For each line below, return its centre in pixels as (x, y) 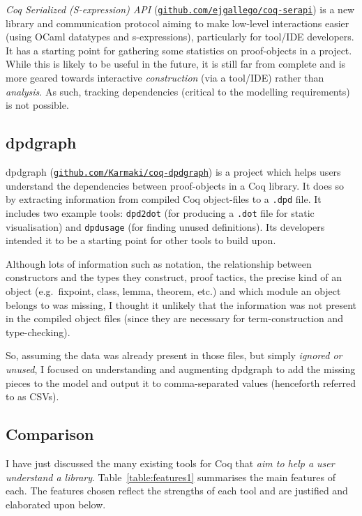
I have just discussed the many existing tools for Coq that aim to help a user (170, 463)
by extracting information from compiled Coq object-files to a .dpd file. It (164, 199)
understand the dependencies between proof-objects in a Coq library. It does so (175, 185)
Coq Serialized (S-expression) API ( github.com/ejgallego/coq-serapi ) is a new (180, 9)
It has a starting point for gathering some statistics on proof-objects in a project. (179, 50)
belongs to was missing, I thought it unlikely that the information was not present (181, 304)
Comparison (50, 434)
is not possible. (37, 105)
